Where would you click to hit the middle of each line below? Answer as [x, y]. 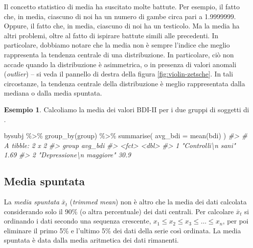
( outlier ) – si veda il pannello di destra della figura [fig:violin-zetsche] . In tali [119, 74]
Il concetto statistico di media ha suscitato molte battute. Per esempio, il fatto [122, 6]
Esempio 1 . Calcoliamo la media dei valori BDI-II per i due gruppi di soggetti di [126, 109]
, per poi [236, 221]
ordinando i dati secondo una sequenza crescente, [78, 221]
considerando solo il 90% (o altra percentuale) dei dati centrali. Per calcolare [119, 211]
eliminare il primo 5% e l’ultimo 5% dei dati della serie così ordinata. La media [123, 230]
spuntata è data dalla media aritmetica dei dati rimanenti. [92, 240]
